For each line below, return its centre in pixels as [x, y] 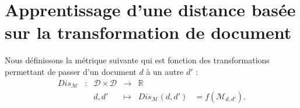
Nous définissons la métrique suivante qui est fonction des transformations [137, 60]
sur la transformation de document [148, 32]
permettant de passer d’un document [71, 71]
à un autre [165, 71]
